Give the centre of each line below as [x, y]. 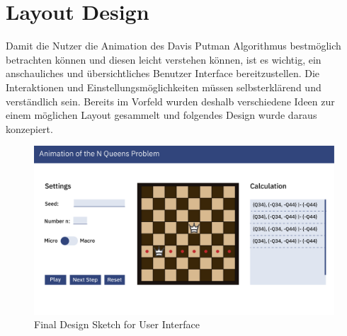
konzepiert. [29, 128]
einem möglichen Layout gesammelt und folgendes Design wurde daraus [161, 115]
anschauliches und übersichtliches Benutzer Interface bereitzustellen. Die [163, 73]
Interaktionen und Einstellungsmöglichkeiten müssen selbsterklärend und [164, 87]
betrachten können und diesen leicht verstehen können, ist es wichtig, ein [164, 59]
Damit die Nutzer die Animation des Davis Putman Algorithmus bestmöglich [173, 46]
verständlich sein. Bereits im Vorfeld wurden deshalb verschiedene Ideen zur [170, 101]
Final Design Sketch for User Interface [117, 324]
